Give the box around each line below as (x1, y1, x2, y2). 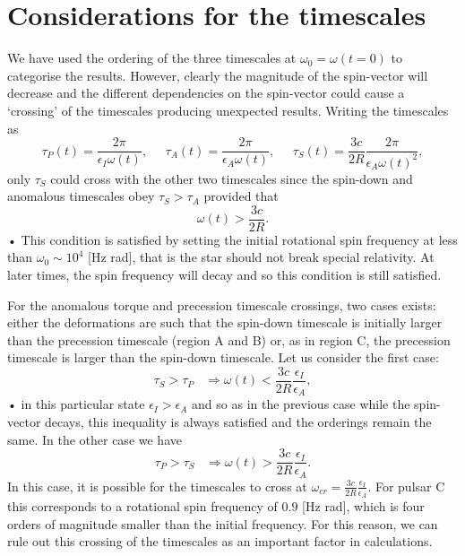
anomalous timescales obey (7, 187, 155, 205)
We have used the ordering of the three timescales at (7, 48, 297, 67)
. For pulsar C (367, 476, 445, 495)
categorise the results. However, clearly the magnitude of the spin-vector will (7, 65, 428, 84)
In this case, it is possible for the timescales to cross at (7, 476, 307, 495)
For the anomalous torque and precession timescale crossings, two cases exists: (7, 295, 436, 314)
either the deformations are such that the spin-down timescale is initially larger (7, 313, 443, 332)
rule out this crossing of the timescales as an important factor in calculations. (7, 532, 433, 551)
